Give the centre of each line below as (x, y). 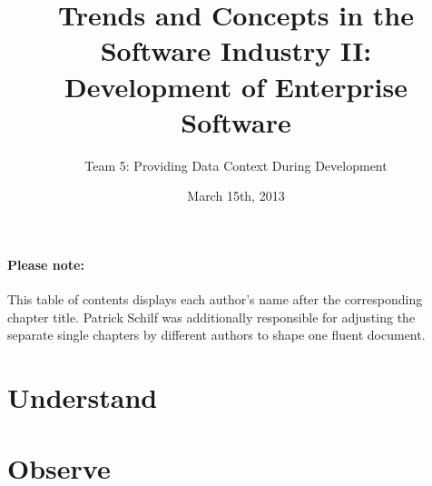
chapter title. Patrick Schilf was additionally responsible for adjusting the (211, 317)
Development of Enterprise (236, 86)
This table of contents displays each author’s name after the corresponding (215, 299)
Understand (83, 397)
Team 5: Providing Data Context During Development (236, 165)
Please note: (46, 264)
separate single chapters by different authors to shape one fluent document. (216, 335)
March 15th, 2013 (236, 196)
